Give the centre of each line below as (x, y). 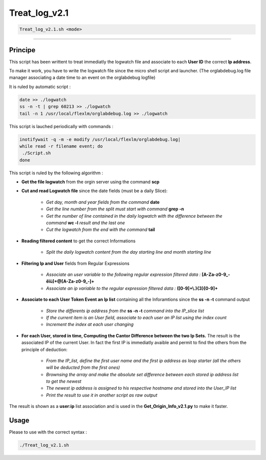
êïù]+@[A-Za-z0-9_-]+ (70, 281)
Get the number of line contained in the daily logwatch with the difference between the (134, 216)
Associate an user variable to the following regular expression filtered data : (123, 274)
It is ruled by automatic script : (40, 87)
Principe (22, 50)
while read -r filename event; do (61, 146)
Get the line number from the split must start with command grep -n (115, 209)
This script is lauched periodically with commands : (61, 126)
